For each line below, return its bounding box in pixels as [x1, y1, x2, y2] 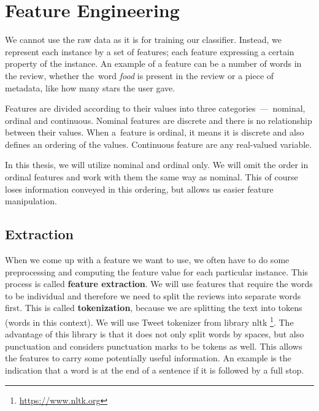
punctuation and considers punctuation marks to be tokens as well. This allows [5, 339, 302, 352]
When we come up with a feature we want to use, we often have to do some [5, 253, 290, 266]
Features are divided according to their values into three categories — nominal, [5, 102, 306, 115]
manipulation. [5, 194, 57, 207]
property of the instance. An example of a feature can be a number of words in [5, 57, 302, 70]
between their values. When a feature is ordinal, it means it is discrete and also [5, 126, 304, 139]
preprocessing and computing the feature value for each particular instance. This [5, 265, 309, 278]
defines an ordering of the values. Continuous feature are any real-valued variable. [5, 137, 312, 150]
